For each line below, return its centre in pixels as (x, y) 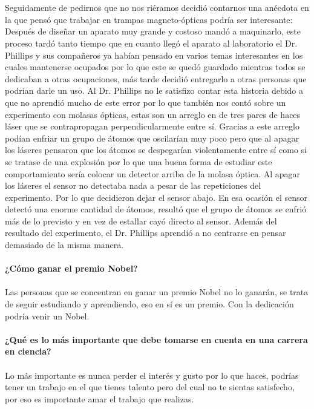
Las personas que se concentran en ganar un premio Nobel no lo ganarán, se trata (157, 292)
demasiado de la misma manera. (64, 245)
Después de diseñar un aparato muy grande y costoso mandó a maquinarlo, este (153, 31)
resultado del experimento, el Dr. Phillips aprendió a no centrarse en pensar (146, 233)
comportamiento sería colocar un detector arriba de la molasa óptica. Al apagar (153, 173)
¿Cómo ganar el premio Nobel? (71, 268)
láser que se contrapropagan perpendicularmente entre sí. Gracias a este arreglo (152, 126)
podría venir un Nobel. (47, 316)
